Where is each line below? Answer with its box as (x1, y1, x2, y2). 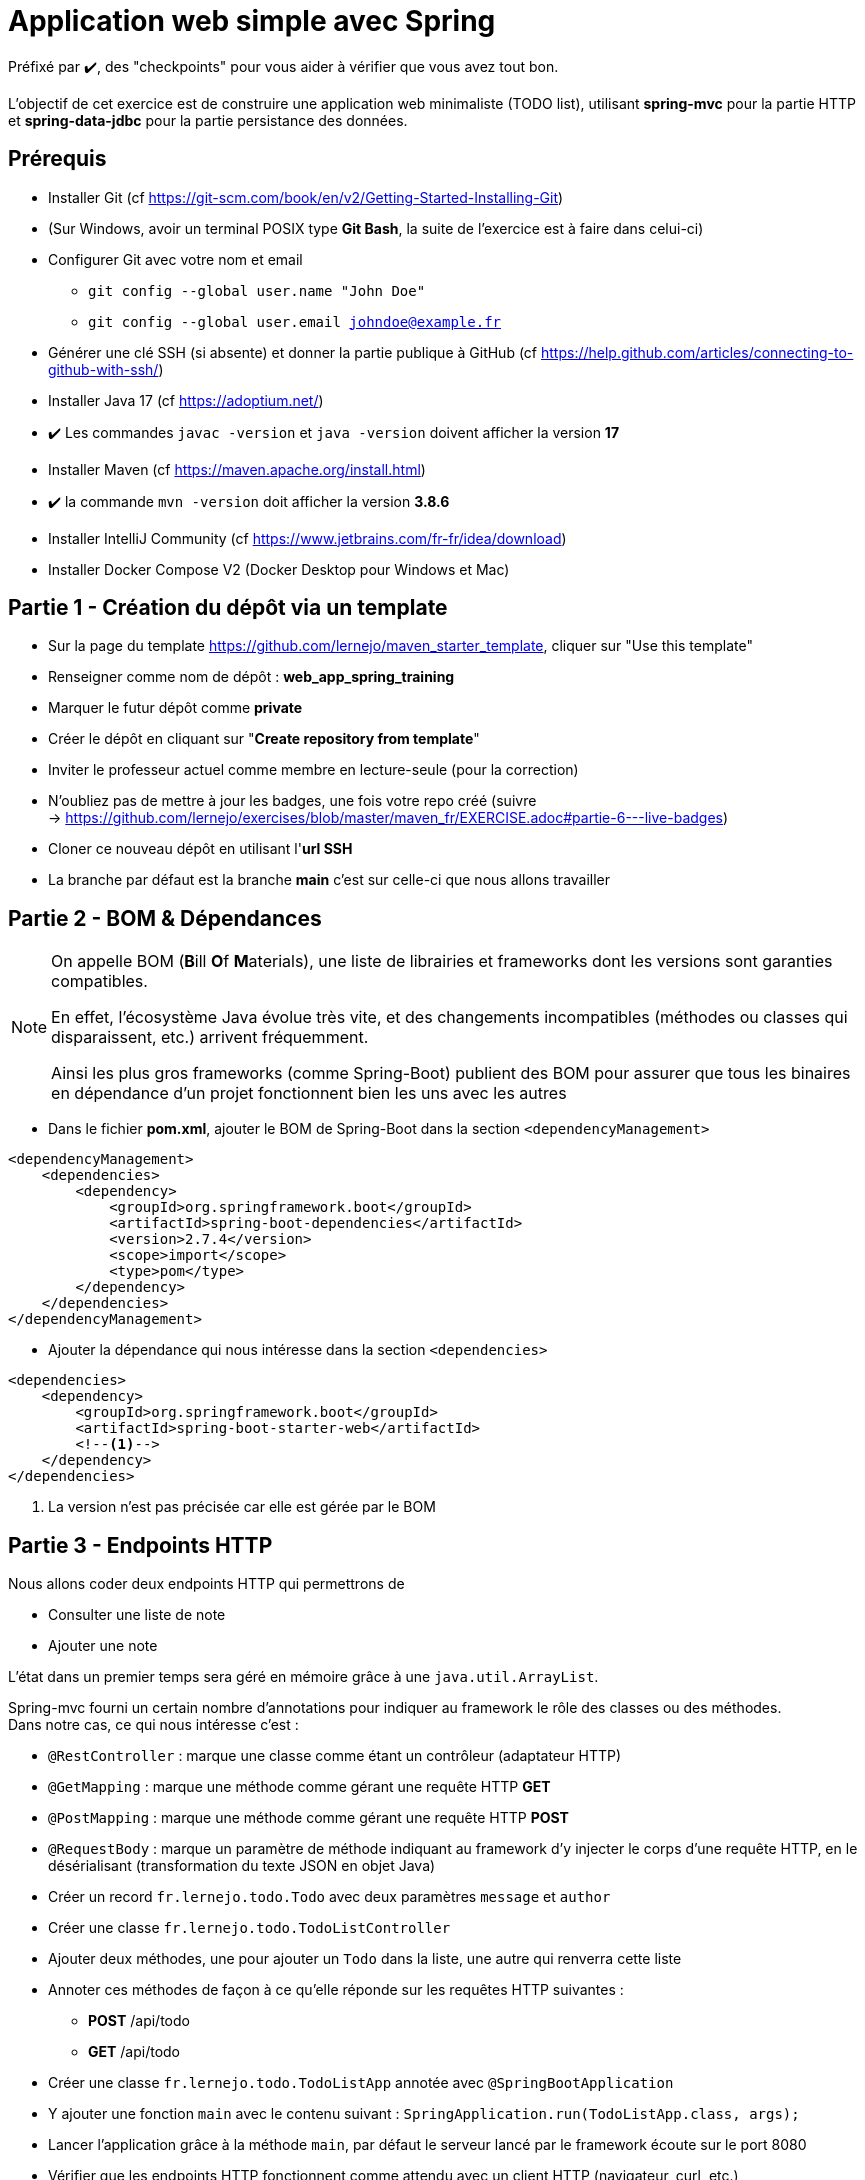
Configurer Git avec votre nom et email (48, 250, 303, 268)
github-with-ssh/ (48, 360, 159, 378)
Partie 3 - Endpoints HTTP (8, 1532, 273, 1558)
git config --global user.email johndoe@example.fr (88, 313, 502, 330)
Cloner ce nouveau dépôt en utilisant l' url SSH (48, 840, 353, 858)
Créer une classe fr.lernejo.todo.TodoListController (48, 1919, 451, 1937)
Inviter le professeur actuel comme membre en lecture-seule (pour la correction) (48, 761, 579, 779)
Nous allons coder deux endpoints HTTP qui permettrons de (8, 1575, 405, 1593)
